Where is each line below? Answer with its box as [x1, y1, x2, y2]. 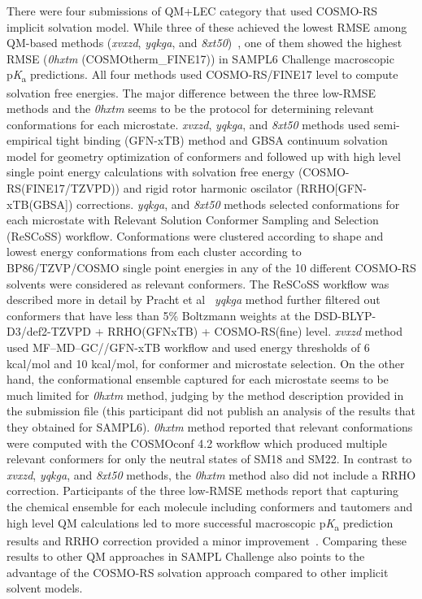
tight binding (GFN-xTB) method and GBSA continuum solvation [55, 132, 388, 149]
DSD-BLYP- [314, 306, 376, 323]
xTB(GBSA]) [7, 195, 73, 212]
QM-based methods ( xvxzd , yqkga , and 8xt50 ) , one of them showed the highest [7, 34, 402, 51]
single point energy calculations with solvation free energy [7, 163, 295, 180]
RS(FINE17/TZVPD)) [7, 180, 120, 197]
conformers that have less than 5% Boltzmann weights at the [7, 306, 311, 323]
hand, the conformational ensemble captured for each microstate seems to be [7, 371, 389, 388]
